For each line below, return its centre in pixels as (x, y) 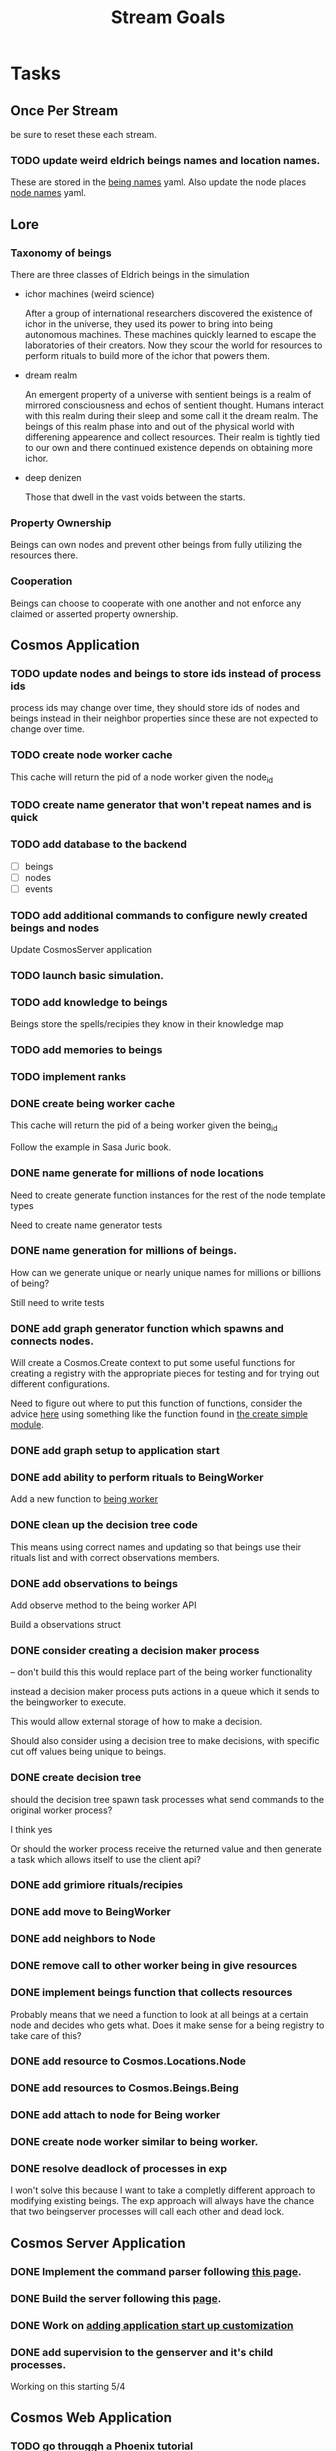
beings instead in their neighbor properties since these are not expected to (164, 718)
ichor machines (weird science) (89, 293)
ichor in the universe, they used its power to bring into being (148, 323)
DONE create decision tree (76, 1778)
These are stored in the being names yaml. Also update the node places (158, 182)
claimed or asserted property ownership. (94, 613)
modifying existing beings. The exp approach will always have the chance (162, 2201)
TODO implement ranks (68, 1077)
